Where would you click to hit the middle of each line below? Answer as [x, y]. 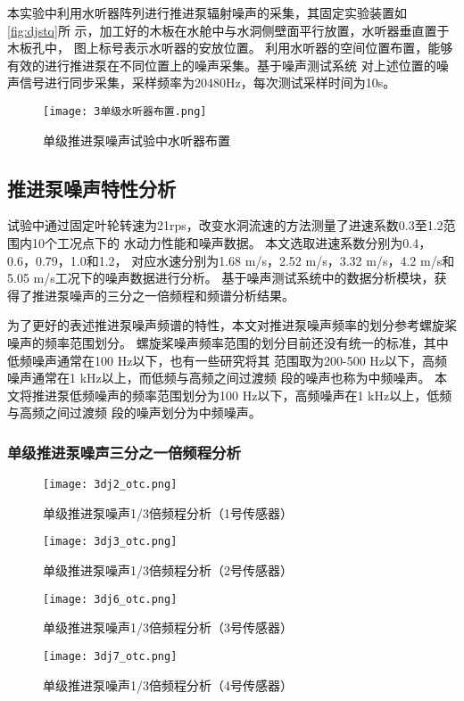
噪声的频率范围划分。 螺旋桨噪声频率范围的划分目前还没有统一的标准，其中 [228, 342]
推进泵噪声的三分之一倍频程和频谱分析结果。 [163, 295]
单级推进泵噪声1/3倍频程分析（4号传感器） [168, 685]
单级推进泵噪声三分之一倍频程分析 [124, 452]
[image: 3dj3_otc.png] [110, 542]
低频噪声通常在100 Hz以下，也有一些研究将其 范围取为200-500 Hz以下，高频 [228, 360]
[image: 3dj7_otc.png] [110, 656]
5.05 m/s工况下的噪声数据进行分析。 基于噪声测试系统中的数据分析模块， [221, 278]
